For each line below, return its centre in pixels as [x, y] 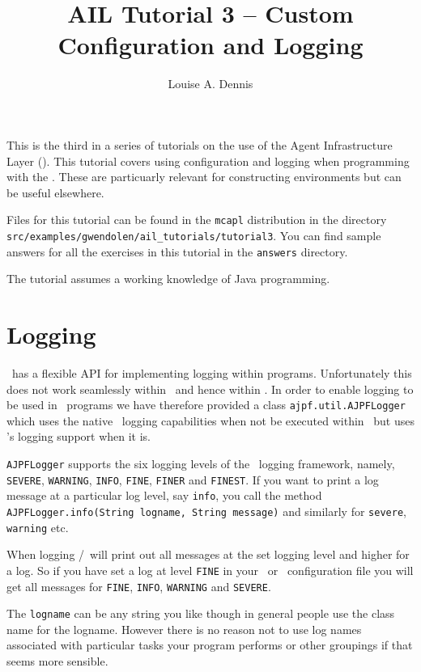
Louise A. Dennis [210, 84]
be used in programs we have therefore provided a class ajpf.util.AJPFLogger [206, 405]
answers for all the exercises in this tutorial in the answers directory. [177, 251]
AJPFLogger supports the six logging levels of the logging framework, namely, [201, 463]
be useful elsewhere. [55, 192]
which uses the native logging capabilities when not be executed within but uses [210, 420]
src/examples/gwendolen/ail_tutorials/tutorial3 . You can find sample [194, 235]
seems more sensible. [57, 661]
